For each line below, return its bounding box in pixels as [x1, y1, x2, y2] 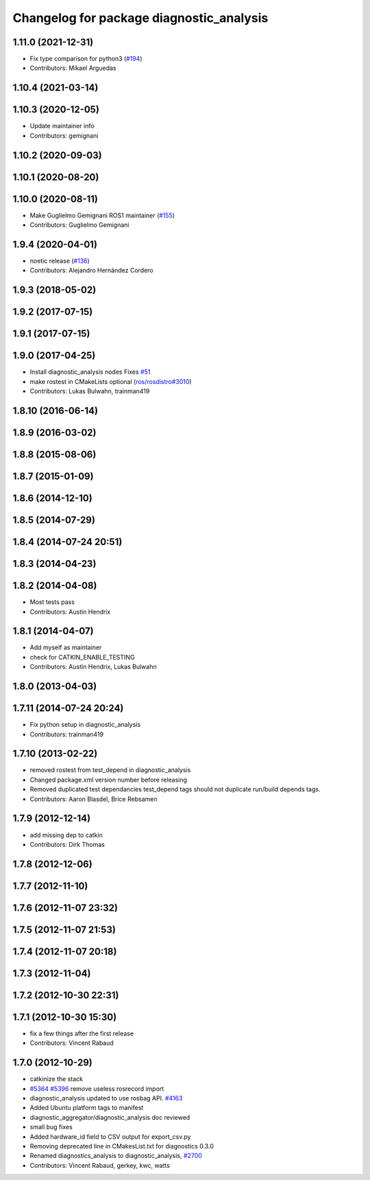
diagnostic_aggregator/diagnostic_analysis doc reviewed [29, 1113, 190, 1121]
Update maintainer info [29, 122, 95, 130]
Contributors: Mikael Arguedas [29, 64, 116, 72]
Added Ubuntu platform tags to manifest [29, 1104, 144, 1112]
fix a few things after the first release [29, 1029, 134, 1037]
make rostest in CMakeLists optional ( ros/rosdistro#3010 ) [29, 377, 192, 385]
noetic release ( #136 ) [29, 257, 90, 265]
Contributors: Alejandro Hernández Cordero [29, 266, 153, 274]
